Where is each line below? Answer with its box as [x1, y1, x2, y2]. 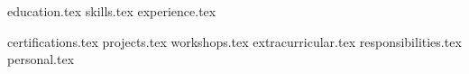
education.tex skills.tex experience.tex [7, 2, 216, 20]
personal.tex [7, 50, 75, 69]
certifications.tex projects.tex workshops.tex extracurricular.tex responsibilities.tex [7, 32, 462, 51]
